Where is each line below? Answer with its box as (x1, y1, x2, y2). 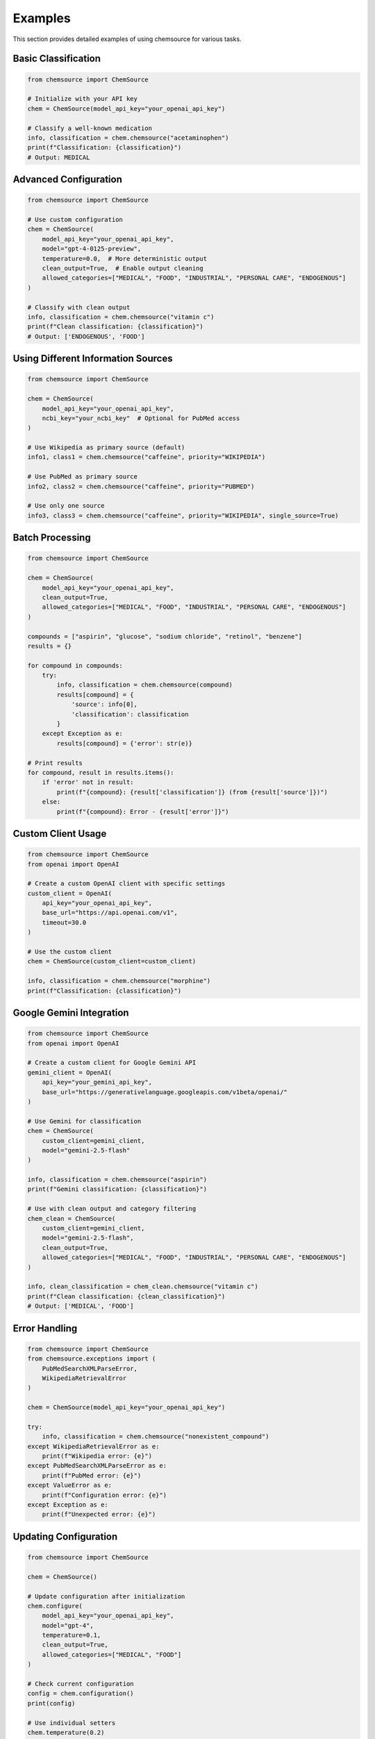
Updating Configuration (12, 1530, 118, 1542)
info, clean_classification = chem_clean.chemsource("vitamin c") (27, 1283, 258, 1290)
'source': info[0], (71, 700, 138, 709)
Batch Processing (12, 532, 91, 544)
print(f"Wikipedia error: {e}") (42, 1452, 153, 1460)
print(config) (27, 1699, 76, 1707)
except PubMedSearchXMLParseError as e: (27, 1461, 167, 1470)
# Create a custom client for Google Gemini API (27, 1059, 197, 1067)
